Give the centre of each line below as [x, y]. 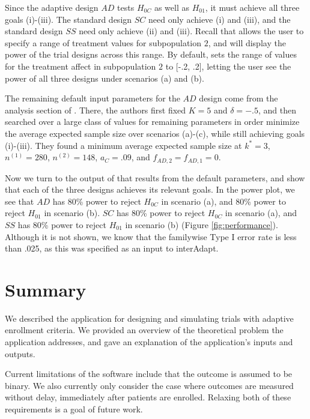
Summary [46, 289]
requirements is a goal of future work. [74, 409]
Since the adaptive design [52, 7]
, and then [277, 110]
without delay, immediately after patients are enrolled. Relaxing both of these [148, 397]
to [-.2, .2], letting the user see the [228, 66]
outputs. [20, 353]
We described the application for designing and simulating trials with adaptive [149, 318]
